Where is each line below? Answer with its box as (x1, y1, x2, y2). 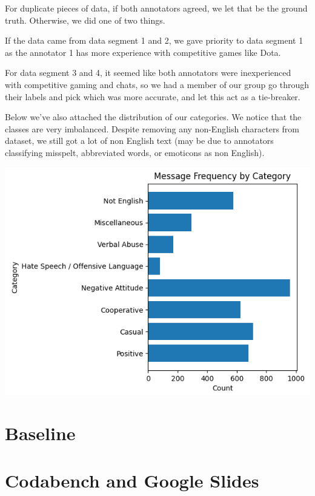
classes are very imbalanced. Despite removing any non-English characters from (5, 122, 299, 135)
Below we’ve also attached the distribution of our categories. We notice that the (5, 110, 302, 123)
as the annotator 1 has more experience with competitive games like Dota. (5, 46, 281, 58)
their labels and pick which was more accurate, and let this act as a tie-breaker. (5, 90, 300, 103)
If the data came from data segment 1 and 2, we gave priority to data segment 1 (5, 34, 303, 47)
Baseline (5, 420, 76, 445)
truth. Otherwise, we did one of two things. (5, 13, 165, 26)
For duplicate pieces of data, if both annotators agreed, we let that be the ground (5, 2, 308, 14)
